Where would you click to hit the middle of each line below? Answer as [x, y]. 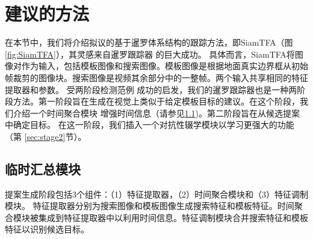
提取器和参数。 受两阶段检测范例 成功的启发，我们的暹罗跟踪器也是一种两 [151, 89]
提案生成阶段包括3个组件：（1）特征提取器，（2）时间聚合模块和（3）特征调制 [156, 194]
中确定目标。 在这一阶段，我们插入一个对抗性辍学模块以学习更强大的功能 [150, 125]
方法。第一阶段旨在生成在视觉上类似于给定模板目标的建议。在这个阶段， [156, 101]
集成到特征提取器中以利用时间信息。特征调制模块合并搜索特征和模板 [173, 217]
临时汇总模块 [43, 168]
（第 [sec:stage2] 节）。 [46, 136]
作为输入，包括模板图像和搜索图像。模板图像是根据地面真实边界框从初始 [165, 66]
